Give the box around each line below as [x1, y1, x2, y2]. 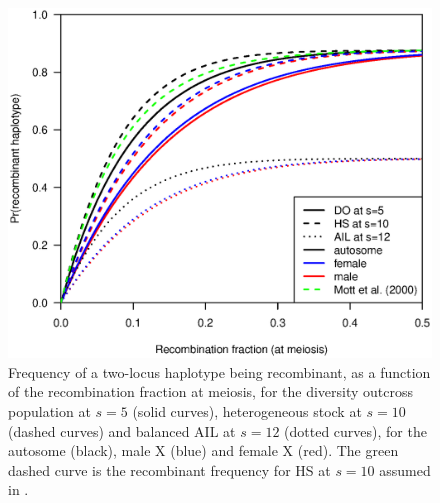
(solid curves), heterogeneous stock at [132, 401, 362, 422]
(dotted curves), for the [284, 420, 427, 441]
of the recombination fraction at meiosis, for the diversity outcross [8, 381, 414, 402]
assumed [379, 459, 431, 480]
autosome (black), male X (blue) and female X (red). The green [8, 440, 399, 461]
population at [8, 401, 91, 422]
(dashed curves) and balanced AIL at [8, 420, 236, 441]
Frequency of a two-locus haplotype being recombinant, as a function [8, 361, 431, 382]
